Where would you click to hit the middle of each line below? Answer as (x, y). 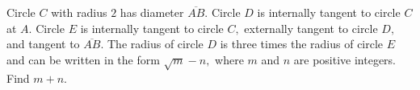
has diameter (152, 12)
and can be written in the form (83, 59)
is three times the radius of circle (302, 44)
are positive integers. (345, 59)
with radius (79, 12)
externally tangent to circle (311, 28)
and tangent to (43, 44)
